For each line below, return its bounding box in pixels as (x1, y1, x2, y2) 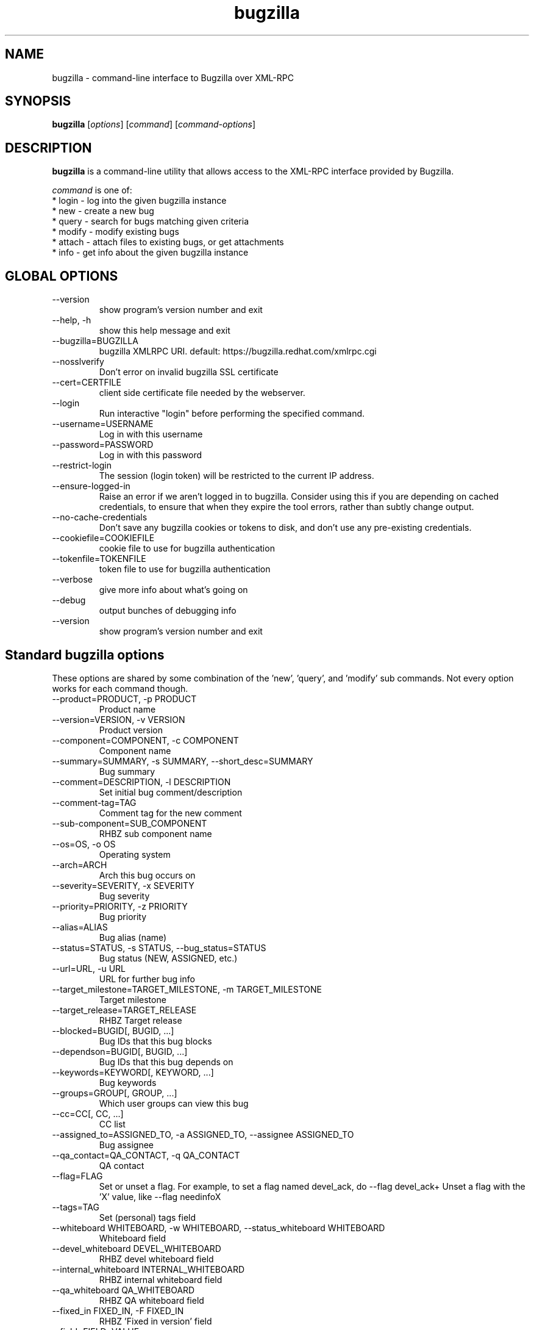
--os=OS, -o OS (52, 838, 116, 849)
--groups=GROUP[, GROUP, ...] (52, 1087, 177, 1098)
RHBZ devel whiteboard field (99, 1253, 214, 1264)
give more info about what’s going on (99, 584, 248, 595)
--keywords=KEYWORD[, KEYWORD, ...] (52, 1066, 214, 1077)
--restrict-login (52, 460, 112, 471)
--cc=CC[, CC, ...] (52, 1108, 124, 1119)
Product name (99, 703, 156, 714)
